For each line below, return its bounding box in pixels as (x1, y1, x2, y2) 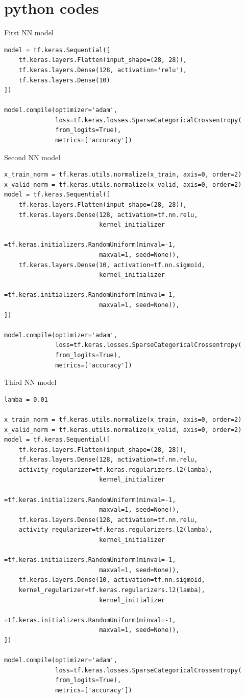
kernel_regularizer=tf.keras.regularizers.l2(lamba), (18, 586, 205, 594)
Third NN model (4, 377, 57, 387)
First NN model (4, 27, 54, 38)
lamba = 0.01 (4, 396, 48, 403)
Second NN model (4, 151, 61, 162)
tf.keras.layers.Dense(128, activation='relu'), (18, 66, 187, 74)
